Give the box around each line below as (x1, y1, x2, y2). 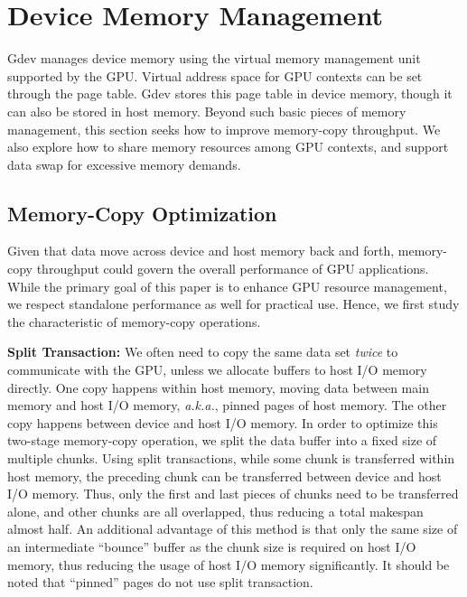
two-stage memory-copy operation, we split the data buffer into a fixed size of (7, 431, 437, 450)
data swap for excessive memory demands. (7, 154, 241, 173)
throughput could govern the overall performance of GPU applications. (36, 259, 429, 278)
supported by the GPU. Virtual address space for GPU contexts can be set (7, 66, 423, 85)
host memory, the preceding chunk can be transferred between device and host (7, 466, 442, 485)
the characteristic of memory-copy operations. (7, 312, 261, 331)
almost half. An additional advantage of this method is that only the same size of (7, 519, 458, 538)
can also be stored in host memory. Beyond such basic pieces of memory (7, 101, 406, 120)
